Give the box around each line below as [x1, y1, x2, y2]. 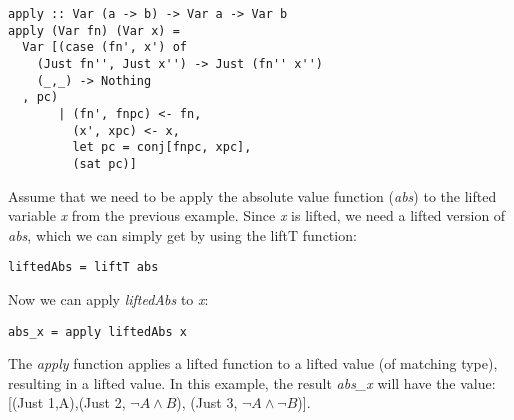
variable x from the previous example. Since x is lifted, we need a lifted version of [8, 205, 506, 226]
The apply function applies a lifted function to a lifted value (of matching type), [8, 353, 498, 374]
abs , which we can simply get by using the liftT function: [8, 224, 357, 245]
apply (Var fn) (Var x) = [8, 23, 180, 38]
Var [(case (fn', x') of [22, 40, 187, 55]
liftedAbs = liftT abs [8, 260, 159, 275]
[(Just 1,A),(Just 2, [8, 392, 126, 413]
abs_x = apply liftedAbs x [8, 324, 187, 339]
